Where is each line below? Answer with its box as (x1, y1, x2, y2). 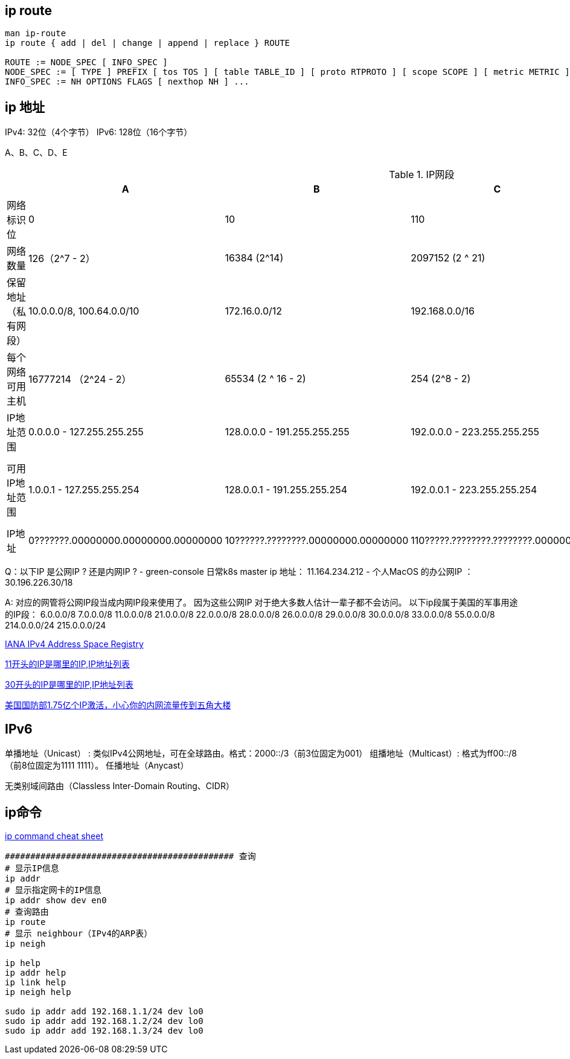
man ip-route (5, 28, 66, 39)
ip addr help (5, 967, 66, 977)
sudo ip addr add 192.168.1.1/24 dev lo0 (5, 1006, 203, 1016)
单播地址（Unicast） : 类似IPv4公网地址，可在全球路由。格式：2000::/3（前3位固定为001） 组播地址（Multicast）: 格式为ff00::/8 (5, 748, 517, 759)
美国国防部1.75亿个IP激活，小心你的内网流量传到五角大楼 (5, 700, 231, 711)
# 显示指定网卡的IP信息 (5, 885, 101, 895)
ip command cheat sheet (5, 830, 103, 841)
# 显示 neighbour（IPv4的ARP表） (5, 928, 153, 938)
